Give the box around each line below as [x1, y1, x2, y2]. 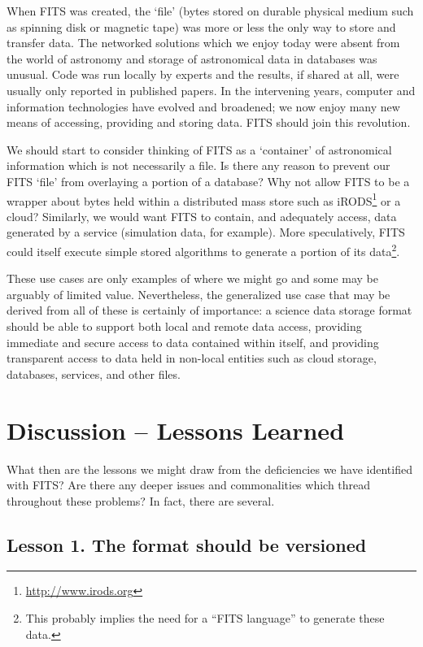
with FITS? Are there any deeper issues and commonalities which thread [7, 476, 371, 493]
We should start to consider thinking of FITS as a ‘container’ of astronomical [7, 141, 392, 158]
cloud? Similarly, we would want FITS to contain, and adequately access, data [7, 207, 397, 224]
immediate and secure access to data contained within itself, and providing [7, 333, 379, 350]
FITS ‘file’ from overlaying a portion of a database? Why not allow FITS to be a [7, 172, 410, 189]
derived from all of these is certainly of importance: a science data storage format [7, 302, 412, 319]
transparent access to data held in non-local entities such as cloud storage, [7, 350, 377, 367]
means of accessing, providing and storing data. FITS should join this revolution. [7, 114, 411, 131]
